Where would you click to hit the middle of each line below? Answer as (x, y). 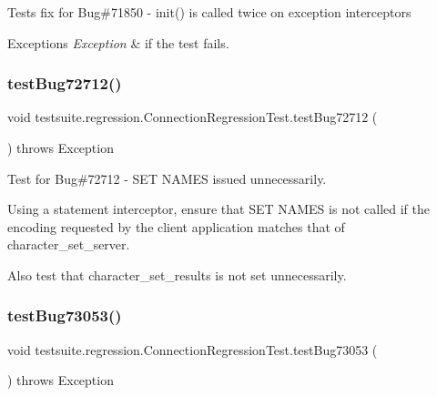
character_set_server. (69, 244)
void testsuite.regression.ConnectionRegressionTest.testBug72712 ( (193, 117)
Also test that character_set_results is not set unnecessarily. (177, 274)
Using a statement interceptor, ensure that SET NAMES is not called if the (218, 209)
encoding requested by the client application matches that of (176, 226)
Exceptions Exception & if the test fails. (118, 42)
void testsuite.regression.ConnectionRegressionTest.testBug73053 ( (193, 349)
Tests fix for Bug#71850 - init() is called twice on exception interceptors (209, 12)
